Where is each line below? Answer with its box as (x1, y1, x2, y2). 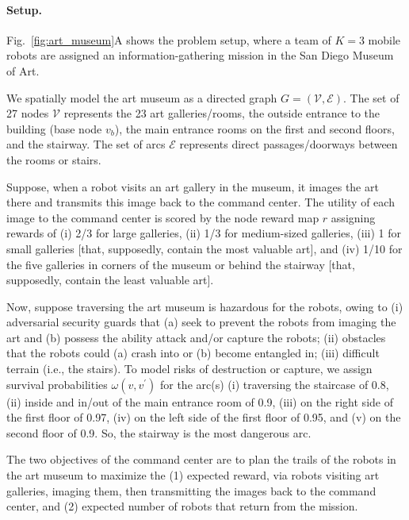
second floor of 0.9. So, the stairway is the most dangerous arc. (6, 424, 312, 441)
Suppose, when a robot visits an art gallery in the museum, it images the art (6, 178, 379, 195)
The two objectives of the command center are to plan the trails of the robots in (6, 451, 396, 468)
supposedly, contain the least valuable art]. (6, 272, 214, 288)
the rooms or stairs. (6, 151, 101, 168)
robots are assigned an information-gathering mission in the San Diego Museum (6, 47, 394, 64)
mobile (368, 31, 401, 48)
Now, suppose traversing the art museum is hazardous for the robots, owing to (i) (6, 298, 403, 314)
